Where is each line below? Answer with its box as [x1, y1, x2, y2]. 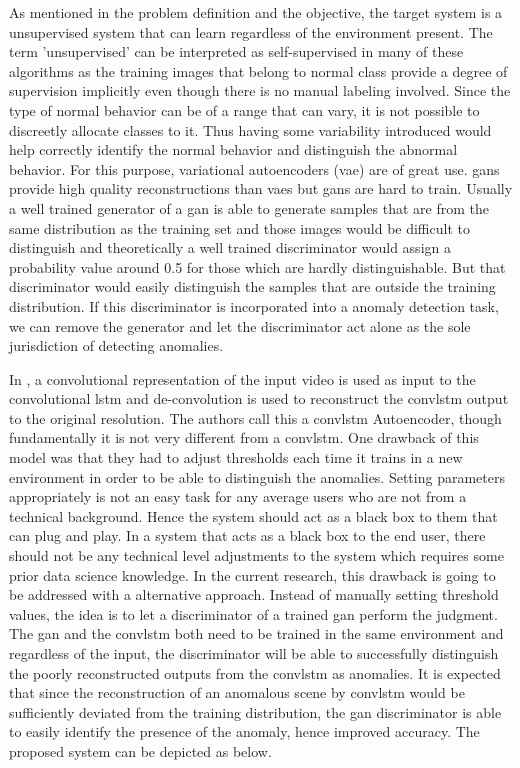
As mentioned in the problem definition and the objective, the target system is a [9, 2, 503, 22]
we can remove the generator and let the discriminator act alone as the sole [9, 315, 471, 336]
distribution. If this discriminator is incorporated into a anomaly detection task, [9, 295, 499, 316]
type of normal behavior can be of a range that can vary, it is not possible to [9, 99, 480, 120]
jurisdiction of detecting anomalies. [9, 335, 224, 356]
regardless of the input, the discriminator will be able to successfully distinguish [9, 643, 499, 663]
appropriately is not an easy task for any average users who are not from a [9, 486, 467, 507]
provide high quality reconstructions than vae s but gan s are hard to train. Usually [9, 178, 513, 199]
